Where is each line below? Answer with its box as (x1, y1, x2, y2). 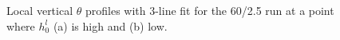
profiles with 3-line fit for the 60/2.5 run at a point (85, 2, 334, 19)
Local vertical (6, 2, 73, 19)
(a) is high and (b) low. (53, 17, 168, 34)
